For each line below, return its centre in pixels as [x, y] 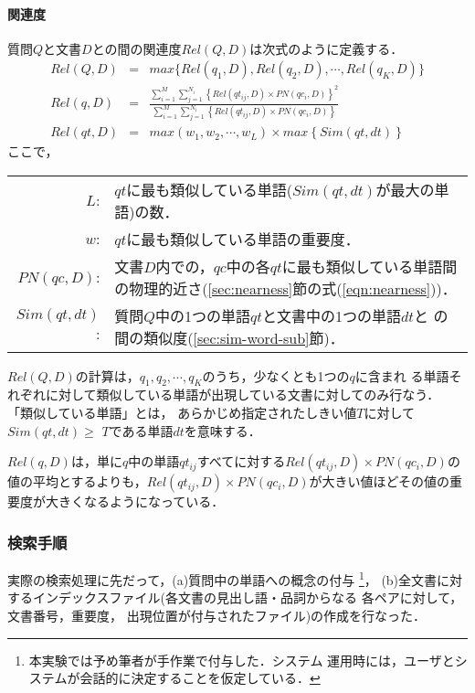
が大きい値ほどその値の [380, 481]
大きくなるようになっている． [135, 501]
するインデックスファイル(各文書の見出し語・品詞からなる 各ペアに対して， [235, 597]
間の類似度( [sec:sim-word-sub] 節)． [229, 337]
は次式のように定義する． [327, 48]
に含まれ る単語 [402, 375]
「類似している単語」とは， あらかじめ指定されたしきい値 [182, 413]
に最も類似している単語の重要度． [243, 239]
